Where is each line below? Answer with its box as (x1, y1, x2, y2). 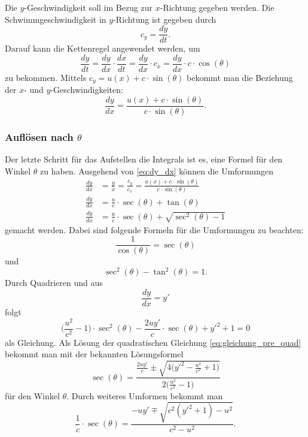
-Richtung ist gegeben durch (113, 13, 216, 25)
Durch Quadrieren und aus (5, 276, 103, 289)
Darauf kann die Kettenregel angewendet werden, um (5, 42, 200, 55)
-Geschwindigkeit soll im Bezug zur (24, 1, 153, 13)
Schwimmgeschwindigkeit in (5, 13, 106, 25)
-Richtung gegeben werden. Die (160, 1, 275, 13)
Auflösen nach (5, 129, 74, 144)
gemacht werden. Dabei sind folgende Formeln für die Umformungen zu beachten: (5, 223, 304, 236)
